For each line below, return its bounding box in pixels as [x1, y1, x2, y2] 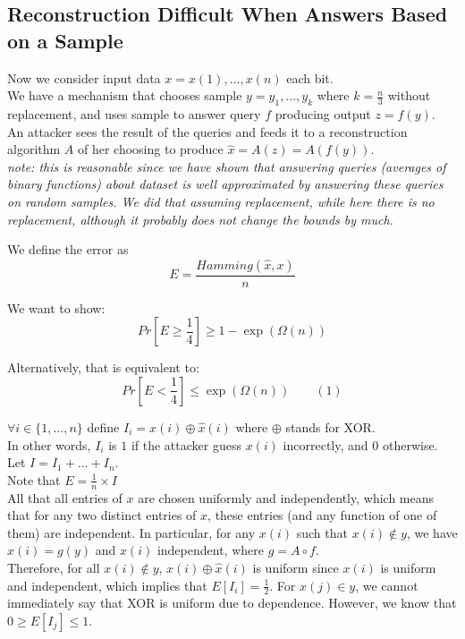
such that [296, 523, 348, 541]
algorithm [7, 140, 61, 158]
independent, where [156, 541, 264, 559]
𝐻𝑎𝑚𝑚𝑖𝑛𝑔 [196, 259, 253, 272]
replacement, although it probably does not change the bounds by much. [7, 209, 393, 228]
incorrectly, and [283, 435, 368, 454]
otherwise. [382, 435, 438, 454]
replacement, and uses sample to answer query [7, 104, 261, 123]
